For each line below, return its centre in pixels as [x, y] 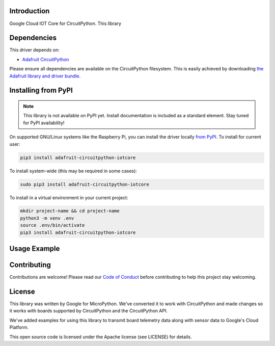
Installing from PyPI [41, 90]
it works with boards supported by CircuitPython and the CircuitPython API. [89, 311]
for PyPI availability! [44, 123]
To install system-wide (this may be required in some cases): [73, 171]
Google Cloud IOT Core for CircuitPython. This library [65, 23]
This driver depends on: [34, 50]
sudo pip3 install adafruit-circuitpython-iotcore [85, 184]
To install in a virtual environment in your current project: [69, 197]
